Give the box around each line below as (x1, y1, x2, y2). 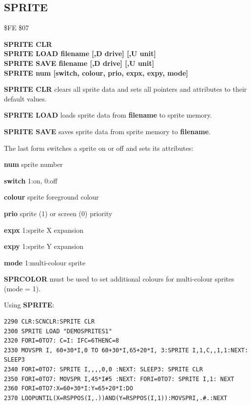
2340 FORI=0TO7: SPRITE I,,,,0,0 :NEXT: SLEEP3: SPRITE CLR (4, 366, 203, 373)
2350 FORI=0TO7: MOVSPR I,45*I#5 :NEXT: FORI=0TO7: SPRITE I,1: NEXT (4, 375, 234, 383)
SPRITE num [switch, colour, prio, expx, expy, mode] (4, 67, 188, 78)
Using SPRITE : (4, 300, 55, 310)
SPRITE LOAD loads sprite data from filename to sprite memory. (4, 110, 212, 120)
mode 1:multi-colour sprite (4, 257, 86, 267)
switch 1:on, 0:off (4, 175, 58, 185)
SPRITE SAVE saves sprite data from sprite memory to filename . (4, 126, 211, 136)
